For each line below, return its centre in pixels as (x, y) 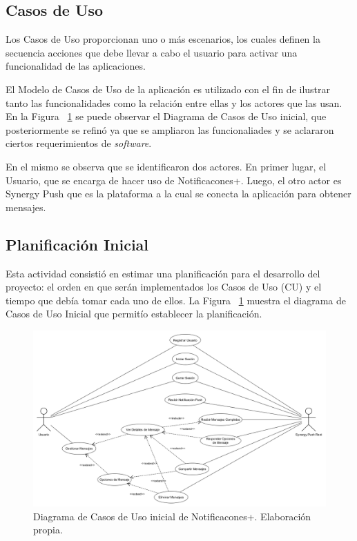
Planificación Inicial (77, 244)
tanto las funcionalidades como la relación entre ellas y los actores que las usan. (174, 102)
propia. (48, 530)
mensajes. (26, 207)
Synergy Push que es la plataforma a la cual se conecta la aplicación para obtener (178, 194)
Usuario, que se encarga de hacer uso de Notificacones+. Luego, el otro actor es (174, 180)
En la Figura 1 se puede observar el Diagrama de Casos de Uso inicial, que (166, 116)
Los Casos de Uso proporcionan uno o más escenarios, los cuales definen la (163, 39)
